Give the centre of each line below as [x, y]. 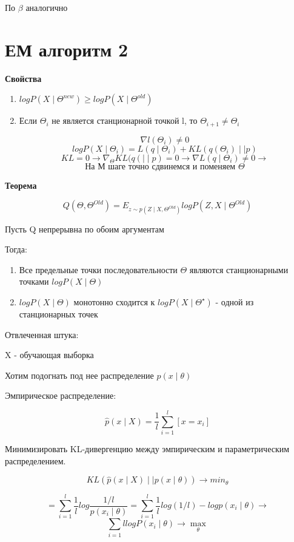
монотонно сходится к [114, 301]
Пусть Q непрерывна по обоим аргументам [85, 229]
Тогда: [16, 249]
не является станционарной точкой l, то [125, 120]
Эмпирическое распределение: [61, 395]
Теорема [21, 185]
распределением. [35, 460]
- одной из [235, 301]
